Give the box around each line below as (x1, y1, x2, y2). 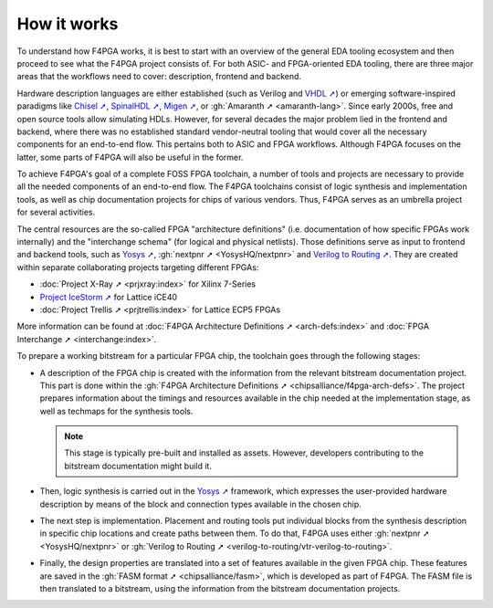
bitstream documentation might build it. (64, 460, 212, 471)
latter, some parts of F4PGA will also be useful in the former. (16, 152, 244, 162)
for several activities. (16, 206, 96, 218)
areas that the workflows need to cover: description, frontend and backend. (16, 71, 301, 82)
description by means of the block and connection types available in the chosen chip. (39, 498, 362, 509)
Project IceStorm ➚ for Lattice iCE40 (39, 291, 178, 302)
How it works (16, 14, 119, 34)
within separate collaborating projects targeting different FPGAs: (16, 261, 259, 273)
